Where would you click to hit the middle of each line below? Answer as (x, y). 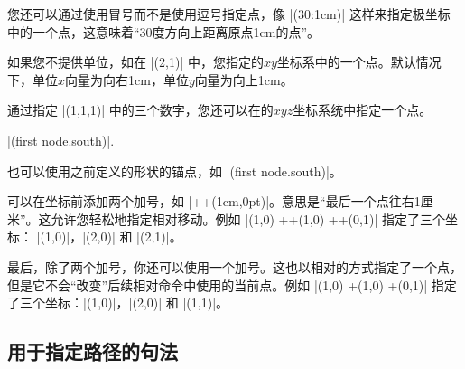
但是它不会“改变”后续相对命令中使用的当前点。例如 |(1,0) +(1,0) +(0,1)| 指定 (232, 284)
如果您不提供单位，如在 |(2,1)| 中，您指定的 (135, 62)
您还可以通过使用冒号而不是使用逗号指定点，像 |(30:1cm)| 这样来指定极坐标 (229, 14)
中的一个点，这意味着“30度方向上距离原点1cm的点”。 (164, 31)
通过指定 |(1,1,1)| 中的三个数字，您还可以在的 (140, 110)
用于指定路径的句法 (93, 351)
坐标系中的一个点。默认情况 (359, 62)
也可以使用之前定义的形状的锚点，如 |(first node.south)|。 (175, 170)
